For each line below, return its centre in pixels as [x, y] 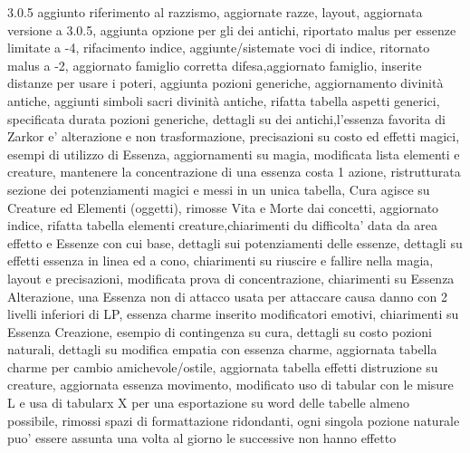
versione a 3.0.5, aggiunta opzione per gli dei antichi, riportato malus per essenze [232, 29]
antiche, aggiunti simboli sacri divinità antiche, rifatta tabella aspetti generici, [224, 100]
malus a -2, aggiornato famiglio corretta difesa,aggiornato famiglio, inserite [215, 65]
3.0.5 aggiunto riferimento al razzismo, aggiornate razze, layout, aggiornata [215, 12]
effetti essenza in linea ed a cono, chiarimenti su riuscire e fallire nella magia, [221, 260]
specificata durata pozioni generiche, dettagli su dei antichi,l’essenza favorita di [226, 118]
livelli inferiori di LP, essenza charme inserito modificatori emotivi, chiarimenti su [233, 314]
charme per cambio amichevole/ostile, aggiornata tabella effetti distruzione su [223, 366]
